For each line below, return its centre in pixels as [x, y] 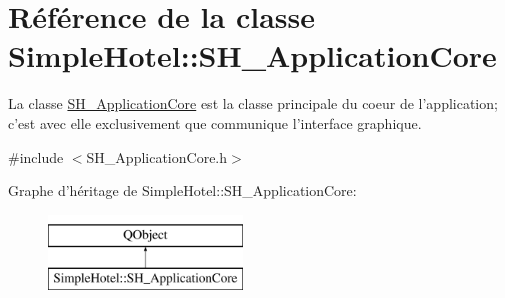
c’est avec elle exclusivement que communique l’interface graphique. [215, 122]
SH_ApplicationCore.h [157, 156]
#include [36, 156]
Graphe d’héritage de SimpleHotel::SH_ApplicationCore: [182, 190]
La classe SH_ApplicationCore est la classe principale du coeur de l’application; [253, 103]
